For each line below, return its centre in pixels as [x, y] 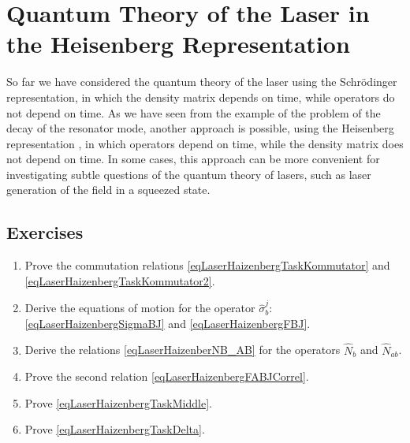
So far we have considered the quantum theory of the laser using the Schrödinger [202, 82]
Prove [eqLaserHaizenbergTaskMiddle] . [118, 402]
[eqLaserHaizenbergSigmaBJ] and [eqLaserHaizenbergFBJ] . [168, 323]
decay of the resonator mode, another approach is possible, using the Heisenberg [200, 128]
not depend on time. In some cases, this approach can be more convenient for [193, 159]
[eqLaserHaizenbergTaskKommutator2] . [120, 280]
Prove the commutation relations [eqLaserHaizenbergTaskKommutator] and [207, 265]
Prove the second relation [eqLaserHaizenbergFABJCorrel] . [167, 376]
